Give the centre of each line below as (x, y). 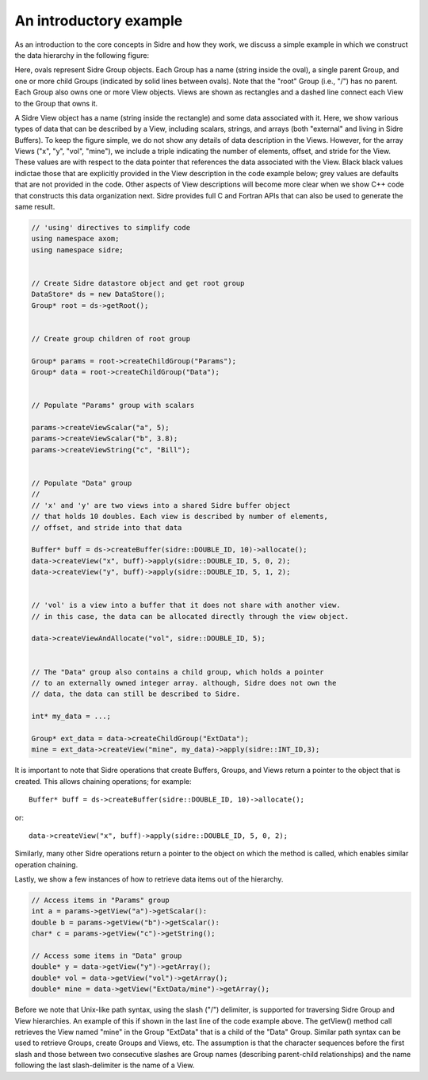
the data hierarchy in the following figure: (82, 55)
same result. (35, 207)
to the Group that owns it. (56, 103)
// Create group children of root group (111, 338)
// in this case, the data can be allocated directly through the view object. (190, 616)
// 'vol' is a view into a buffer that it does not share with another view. (186, 605)
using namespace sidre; (78, 250)
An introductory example (99, 21)
